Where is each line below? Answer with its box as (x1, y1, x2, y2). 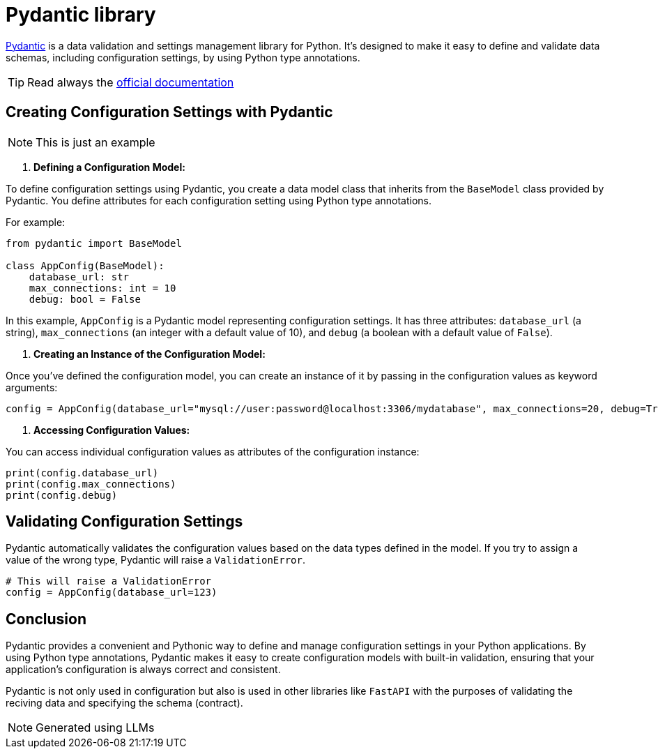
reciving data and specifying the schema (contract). (6, 697, 243, 709)
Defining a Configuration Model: (33, 160, 185, 173)
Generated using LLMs (36, 721, 155, 735)
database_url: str (29, 271, 130, 282)
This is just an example (36, 135, 155, 149)
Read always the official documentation (27, 75, 234, 89)
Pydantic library (6, 3, 156, 27)
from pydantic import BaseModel (6, 237, 182, 249)
